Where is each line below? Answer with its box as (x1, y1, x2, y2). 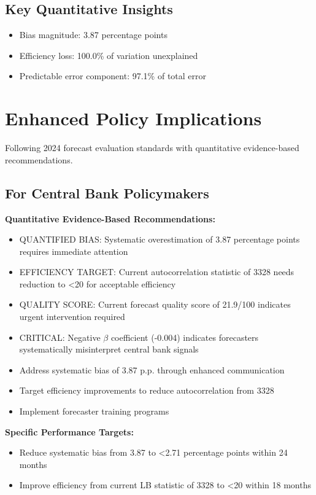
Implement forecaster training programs (19, 405, 169, 418)
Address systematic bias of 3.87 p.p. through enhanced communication (19, 363, 285, 376)
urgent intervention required (19, 310, 125, 323)
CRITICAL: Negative (19, 330, 101, 343)
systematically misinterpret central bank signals (19, 343, 199, 356)
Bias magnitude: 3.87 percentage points (19, 28, 168, 41)
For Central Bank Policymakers (5, 183, 209, 202)
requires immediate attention (19, 244, 128, 257)
